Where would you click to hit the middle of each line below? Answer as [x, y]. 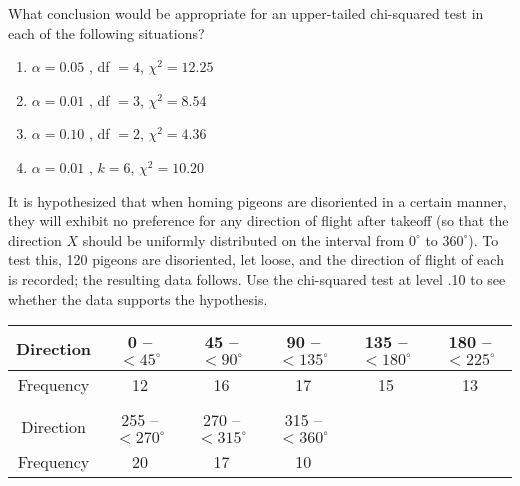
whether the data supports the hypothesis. [138, 298]
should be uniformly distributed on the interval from [243, 239]
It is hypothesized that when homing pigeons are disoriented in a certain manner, [257, 200]
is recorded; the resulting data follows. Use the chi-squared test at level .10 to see [257, 278]
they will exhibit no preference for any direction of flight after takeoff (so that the [258, 220]
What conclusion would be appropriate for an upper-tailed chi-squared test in [246, 13]
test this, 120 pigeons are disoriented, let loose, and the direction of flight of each [256, 259]
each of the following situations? [106, 32]
